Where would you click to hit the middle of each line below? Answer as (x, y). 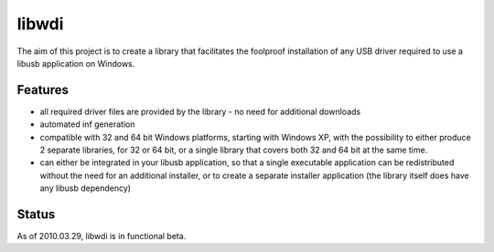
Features (43, 90)
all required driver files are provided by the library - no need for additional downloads (200, 111)
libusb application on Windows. (76, 63)
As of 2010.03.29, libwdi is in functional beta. (102, 236)
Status (36, 214)
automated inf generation (87, 124)
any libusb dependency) (86, 188)
